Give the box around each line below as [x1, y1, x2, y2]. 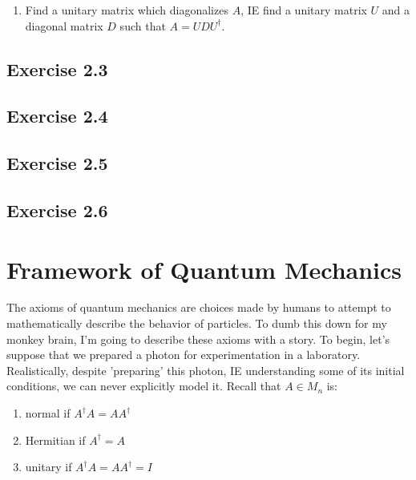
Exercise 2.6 [6, 197, 108, 222]
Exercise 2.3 [6, 56, 108, 81]
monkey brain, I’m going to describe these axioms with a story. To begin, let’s [6, 330, 390, 347]
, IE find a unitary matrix [240, 2, 367, 18]
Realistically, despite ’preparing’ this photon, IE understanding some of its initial [6, 361, 405, 378]
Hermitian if [25, 431, 86, 448]
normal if [25, 405, 71, 421]
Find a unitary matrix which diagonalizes [25, 2, 228, 18]
